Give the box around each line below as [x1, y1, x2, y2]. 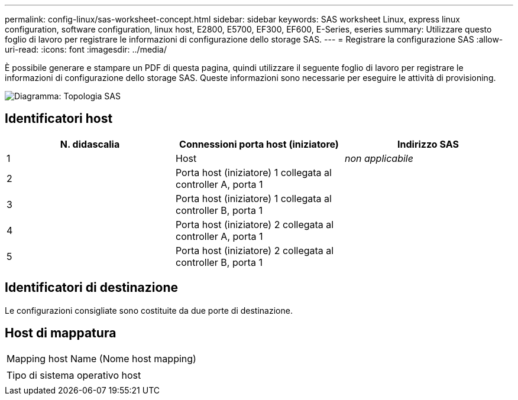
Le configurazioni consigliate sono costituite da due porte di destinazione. [5, 305, 293, 316]
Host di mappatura [5, 326, 116, 341]
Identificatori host [5, 111, 113, 126]
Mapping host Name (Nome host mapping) [7, 352, 196, 365]
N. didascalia [60, 138, 120, 150]
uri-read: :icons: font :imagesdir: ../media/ [5, 44, 167, 54]
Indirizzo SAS [397, 138, 459, 150]
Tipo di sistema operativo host [7, 369, 141, 381]
